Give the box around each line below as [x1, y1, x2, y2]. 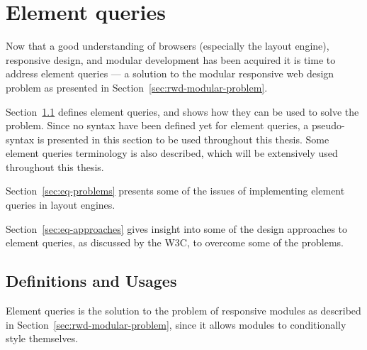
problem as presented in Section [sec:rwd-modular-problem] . [6, 80, 268, 94]
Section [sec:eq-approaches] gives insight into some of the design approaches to [6, 221, 348, 236]
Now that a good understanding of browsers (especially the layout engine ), [6, 38, 329, 53]
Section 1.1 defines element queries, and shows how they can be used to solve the [6, 104, 359, 119]
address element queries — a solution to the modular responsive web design [6, 66, 334, 81]
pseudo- [311, 118, 345, 133]
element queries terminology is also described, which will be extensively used [6, 146, 338, 160]
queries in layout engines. [6, 197, 115, 212]
